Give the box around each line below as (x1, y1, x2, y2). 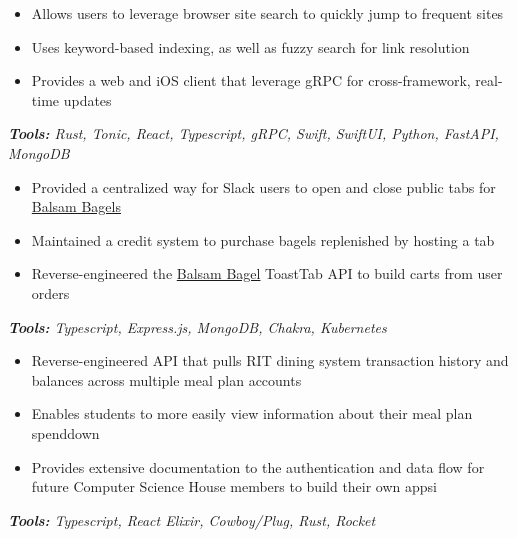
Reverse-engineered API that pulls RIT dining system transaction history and (31, 350, 509, 371)
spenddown (31, 422, 100, 443)
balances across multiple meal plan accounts (31, 369, 302, 390)
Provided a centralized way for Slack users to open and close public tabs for (31, 176, 496, 197)
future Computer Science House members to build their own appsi (31, 476, 438, 497)
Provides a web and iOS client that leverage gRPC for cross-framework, (31, 70, 471, 91)
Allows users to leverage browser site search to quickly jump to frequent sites (31, 3, 504, 23)
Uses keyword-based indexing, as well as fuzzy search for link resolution (31, 36, 470, 57)
